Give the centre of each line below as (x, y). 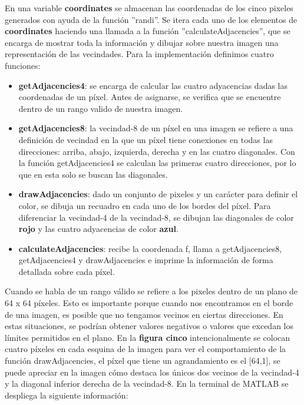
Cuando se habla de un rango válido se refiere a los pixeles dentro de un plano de (151, 291)
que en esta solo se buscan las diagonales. (93, 174)
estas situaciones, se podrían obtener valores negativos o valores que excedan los (149, 326)
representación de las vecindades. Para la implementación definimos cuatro (139, 54)
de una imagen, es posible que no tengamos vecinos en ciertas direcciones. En (144, 314)
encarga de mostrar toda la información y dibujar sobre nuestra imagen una (142, 42)
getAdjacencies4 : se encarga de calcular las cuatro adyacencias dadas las (153, 85)
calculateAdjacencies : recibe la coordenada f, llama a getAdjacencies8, (150, 248)
